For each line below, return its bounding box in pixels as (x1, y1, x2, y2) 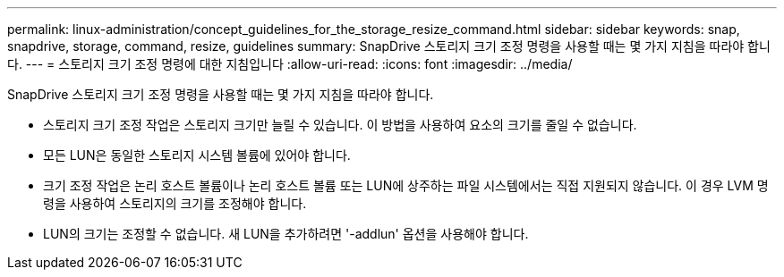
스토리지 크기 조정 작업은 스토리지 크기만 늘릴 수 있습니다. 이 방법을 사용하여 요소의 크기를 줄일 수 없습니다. (43, 117, 637, 132)
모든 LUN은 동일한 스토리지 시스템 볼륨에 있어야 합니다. (43, 147, 351, 163)
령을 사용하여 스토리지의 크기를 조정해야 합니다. (43, 196, 307, 211)
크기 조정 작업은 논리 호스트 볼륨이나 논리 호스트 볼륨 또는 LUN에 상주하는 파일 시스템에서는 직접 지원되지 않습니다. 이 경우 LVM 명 (43, 178, 769, 193)
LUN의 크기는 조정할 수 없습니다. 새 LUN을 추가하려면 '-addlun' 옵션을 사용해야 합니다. (43, 226, 529, 241)
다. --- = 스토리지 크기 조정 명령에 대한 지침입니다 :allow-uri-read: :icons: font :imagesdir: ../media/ (7, 56, 573, 71)
